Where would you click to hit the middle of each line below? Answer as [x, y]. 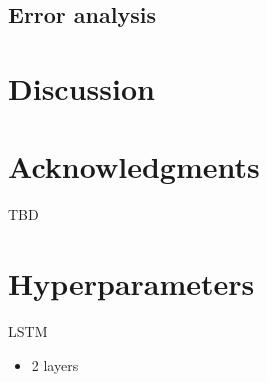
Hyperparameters [131, 283]
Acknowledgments [134, 166]
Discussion [81, 87]
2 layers [55, 364]
